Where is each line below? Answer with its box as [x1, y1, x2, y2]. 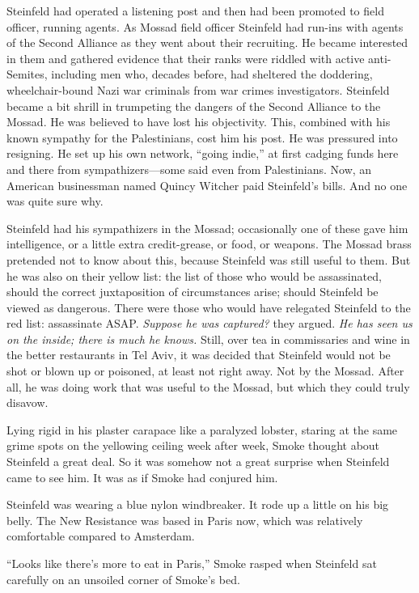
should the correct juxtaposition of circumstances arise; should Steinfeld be [6, 283, 379, 300]
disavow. [6, 394, 49, 411]
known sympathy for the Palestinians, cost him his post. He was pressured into [6, 129, 398, 146]
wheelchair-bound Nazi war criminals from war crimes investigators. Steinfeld [6, 81, 390, 98]
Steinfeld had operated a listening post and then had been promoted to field [6, 2, 384, 19]
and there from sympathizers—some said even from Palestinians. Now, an [6, 160, 372, 177]
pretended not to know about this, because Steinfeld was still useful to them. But [6, 251, 411, 268]
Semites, [6, 66, 48, 83]
